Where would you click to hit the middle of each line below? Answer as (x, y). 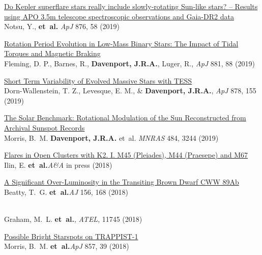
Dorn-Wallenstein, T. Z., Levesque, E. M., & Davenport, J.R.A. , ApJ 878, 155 (130, 91)
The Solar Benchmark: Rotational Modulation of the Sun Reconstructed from (125, 118)
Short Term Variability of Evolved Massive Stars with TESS (98, 80)
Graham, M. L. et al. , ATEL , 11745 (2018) (73, 219)
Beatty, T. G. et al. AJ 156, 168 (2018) (66, 192)
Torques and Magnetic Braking (52, 53)
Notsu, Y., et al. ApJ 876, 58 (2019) (62, 26)
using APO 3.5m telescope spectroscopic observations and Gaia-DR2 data (119, 16)
